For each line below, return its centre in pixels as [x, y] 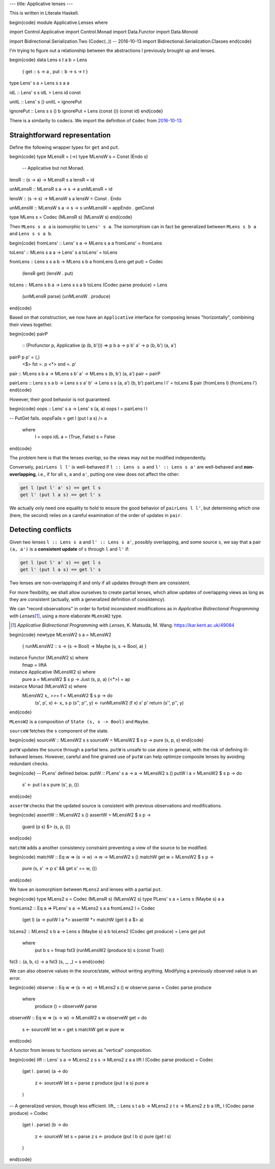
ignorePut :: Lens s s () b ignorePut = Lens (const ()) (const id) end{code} [86, 111]
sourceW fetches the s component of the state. [59, 730]
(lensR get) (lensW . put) [48, 273]
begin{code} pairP [29, 334]
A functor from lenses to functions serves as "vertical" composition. [81, 1050]
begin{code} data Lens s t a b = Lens [48, 60]
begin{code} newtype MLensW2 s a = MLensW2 [60, 635]
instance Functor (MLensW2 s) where [49, 658]
